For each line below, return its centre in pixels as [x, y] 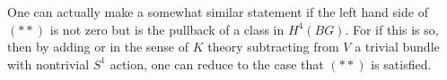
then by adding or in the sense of [98, 47]
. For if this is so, [392, 29]
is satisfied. [401, 64]
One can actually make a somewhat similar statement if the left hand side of [218, 12]
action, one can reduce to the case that [217, 64]
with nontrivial [48, 64]
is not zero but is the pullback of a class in [167, 29]
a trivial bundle [397, 47]
